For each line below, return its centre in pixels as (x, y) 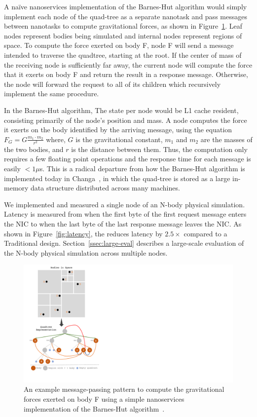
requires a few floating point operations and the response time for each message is (128, 159)
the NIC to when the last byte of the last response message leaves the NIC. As (123, 224)
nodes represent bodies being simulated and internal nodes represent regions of (123, 35)
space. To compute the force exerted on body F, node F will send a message (119, 45)
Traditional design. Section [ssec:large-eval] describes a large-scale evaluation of (124, 243)
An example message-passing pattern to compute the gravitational (124, 389)
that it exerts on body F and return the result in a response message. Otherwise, (126, 74)
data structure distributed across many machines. (105, 188)
